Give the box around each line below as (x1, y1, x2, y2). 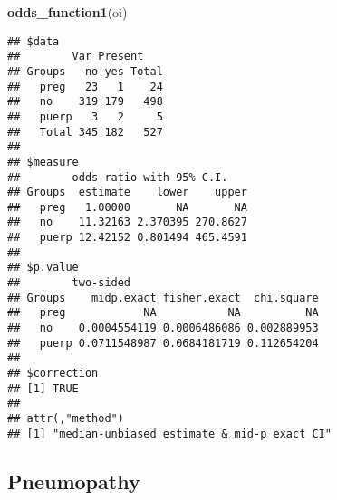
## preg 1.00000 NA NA (7, 200, 247, 214)
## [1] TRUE (7, 381, 79, 395)
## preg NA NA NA (7, 306, 319, 320)
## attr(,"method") (7, 412, 124, 425)
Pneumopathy (7, 466, 140, 495)
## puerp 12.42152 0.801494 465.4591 (7, 231, 247, 245)
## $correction (7, 367, 99, 380)
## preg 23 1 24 (7, 80, 163, 93)
